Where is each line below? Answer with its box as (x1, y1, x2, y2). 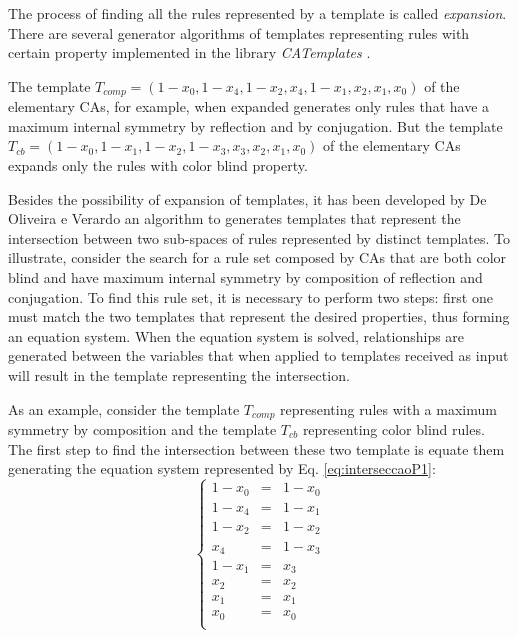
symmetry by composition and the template (8, 419, 277, 439)
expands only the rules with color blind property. (8, 155, 308, 176)
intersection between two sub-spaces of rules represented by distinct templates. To (8, 227, 510, 248)
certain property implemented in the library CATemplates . (8, 42, 371, 63)
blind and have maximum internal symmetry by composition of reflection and (8, 266, 483, 287)
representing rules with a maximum (280, 398, 497, 419)
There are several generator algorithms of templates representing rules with (8, 22, 470, 43)
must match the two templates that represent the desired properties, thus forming (8, 306, 510, 327)
